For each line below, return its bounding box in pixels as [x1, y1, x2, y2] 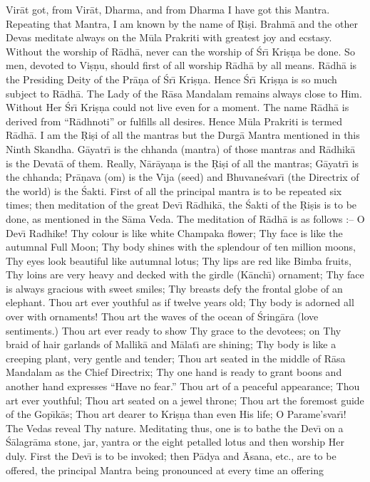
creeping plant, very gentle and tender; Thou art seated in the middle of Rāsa [6, 350, 346, 365]
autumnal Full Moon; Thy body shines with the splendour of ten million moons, [6, 239, 356, 254]
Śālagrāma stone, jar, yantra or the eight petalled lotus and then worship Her [6, 434, 344, 449]
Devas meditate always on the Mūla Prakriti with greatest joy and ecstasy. [6, 30, 332, 45]
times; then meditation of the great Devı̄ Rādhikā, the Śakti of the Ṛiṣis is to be [6, 197, 357, 212]
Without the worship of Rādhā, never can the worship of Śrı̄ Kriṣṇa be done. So [6, 43, 355, 58]
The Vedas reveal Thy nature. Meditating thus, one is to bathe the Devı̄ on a [6, 420, 344, 435]
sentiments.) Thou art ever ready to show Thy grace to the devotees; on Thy [6, 323, 341, 337]
